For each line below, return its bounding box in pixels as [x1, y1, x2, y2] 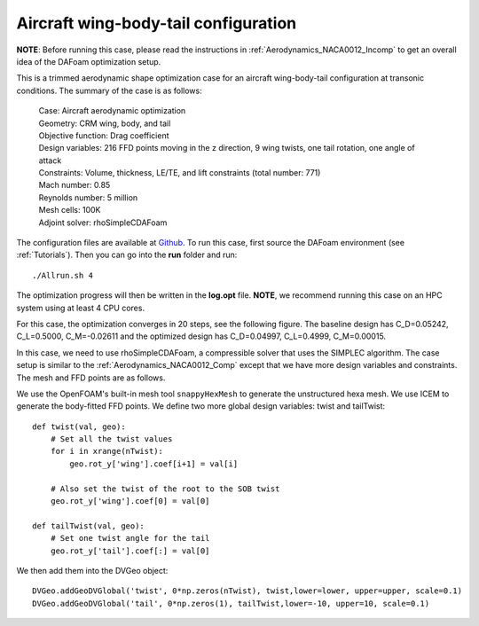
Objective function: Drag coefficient [38, 129, 169, 141]
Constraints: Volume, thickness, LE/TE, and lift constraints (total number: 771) [38, 168, 321, 178]
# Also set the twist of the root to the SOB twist [50, 483, 280, 494]
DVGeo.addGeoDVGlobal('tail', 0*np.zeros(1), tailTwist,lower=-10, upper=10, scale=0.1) [32, 599, 430, 608]
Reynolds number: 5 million [38, 192, 138, 203]
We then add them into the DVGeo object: [16, 566, 169, 575]
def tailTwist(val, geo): [32, 520, 145, 531]
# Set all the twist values [50, 434, 173, 444]
